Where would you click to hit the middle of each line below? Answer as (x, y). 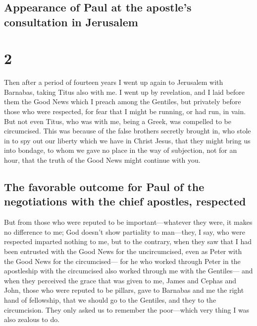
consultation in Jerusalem (71, 22)
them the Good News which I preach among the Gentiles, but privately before (123, 101)
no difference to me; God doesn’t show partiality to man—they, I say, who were (125, 231)
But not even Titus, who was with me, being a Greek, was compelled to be (118, 121)
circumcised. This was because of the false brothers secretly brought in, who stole (128, 131)
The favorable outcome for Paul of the (104, 187)
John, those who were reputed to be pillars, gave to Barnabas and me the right (124, 290)
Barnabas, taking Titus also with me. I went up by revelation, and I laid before (124, 92)
